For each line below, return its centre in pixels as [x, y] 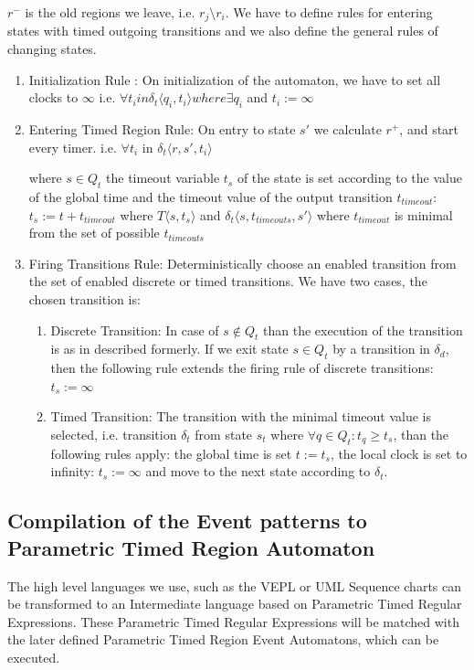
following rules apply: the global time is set [171, 453]
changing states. [52, 49]
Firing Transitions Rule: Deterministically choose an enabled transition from [242, 263]
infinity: [73, 471]
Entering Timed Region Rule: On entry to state [162, 129]
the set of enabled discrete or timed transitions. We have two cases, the [228, 281]
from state [224, 434]
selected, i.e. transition [114, 434]
